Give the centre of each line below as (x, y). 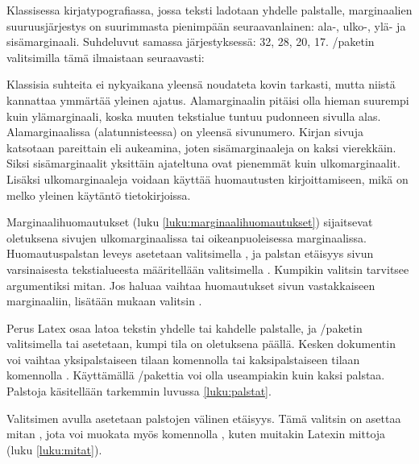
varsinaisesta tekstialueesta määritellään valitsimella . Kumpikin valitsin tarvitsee (208, 269)
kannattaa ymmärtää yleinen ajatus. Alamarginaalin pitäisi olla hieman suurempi (208, 99)
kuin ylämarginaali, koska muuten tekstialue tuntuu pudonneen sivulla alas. (194, 116)
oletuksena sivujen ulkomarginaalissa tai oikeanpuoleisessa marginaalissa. (187, 237)
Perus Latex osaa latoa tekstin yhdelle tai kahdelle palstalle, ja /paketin (185, 327)
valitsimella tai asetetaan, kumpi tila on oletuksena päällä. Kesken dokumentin (201, 344)
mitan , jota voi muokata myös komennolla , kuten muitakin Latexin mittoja (196, 434)
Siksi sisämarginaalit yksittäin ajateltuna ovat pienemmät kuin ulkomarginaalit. (203, 163)
